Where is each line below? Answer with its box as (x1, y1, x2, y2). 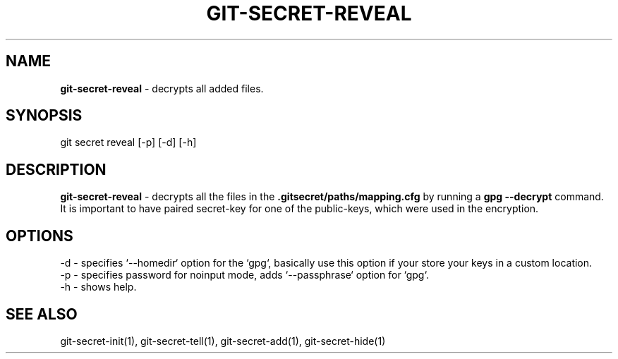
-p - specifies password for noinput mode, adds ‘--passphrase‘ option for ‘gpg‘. (60, 269, 429, 281)
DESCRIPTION (6, 160, 107, 178)
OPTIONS (6, 226, 73, 245)
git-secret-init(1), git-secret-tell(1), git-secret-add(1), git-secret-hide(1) (60, 334, 386, 347)
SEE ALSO (6, 305, 78, 323)
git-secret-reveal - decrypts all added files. (60, 82, 264, 95)
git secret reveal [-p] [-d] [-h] (60, 136, 197, 149)
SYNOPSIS (6, 107, 83, 125)
